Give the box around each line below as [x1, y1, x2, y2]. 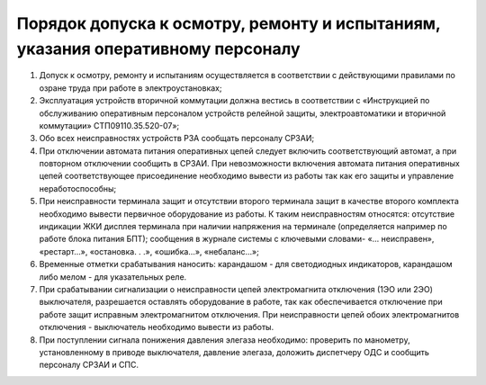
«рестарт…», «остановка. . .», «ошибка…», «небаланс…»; [39, 246, 260, 256]
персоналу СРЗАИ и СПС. [39, 360, 139, 371]
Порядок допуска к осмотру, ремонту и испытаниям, [16, 13, 441, 33]
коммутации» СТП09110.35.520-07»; [39, 120, 180, 130]
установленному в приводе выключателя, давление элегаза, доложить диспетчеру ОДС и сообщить [39, 346, 429, 357]
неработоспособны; [39, 183, 117, 193]
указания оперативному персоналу [16, 39, 301, 58]
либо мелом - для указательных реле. [39, 271, 187, 282]
